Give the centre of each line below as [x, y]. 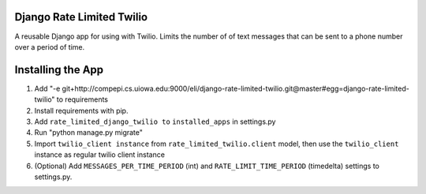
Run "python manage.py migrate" [89, 132]
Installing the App [59, 70]
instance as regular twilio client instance [100, 155]
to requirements [82, 99]
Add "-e [47, 88]
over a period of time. [50, 47]
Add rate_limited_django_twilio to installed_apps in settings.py [155, 121]
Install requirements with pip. [81, 110]
